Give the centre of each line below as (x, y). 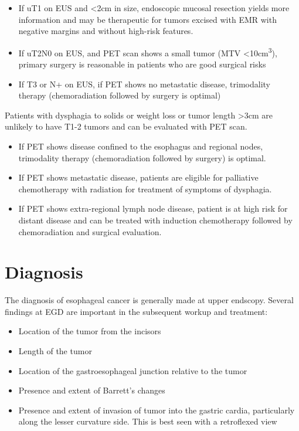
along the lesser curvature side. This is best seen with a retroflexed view (148, 421)
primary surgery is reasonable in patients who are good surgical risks (142, 64)
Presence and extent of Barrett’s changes (92, 390)
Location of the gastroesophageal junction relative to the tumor (133, 370)
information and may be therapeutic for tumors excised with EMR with (147, 19)
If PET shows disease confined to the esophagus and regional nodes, (141, 146)
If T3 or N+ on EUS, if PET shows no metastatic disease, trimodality (144, 84)
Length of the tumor (55, 351)
